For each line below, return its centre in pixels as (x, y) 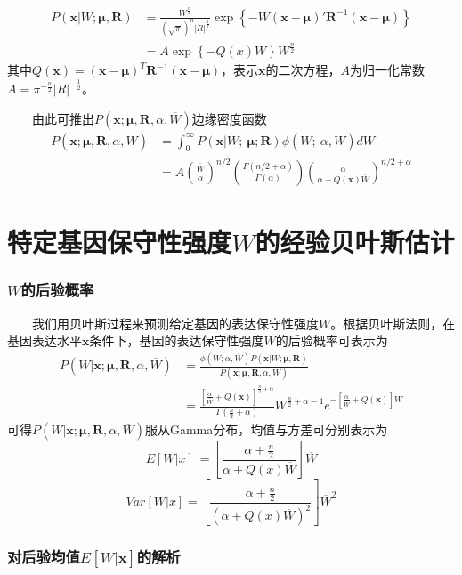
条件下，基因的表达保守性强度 (177, 340)
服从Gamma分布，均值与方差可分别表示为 (266, 429)
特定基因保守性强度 (120, 242)
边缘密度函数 (229, 118)
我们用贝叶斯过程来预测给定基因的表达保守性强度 (175, 323)
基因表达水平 (45, 340)
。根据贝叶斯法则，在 (393, 323)
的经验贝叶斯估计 (355, 242)
